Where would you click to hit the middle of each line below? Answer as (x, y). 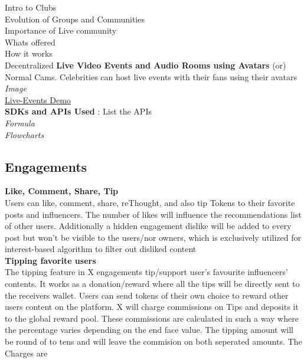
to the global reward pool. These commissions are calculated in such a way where (152, 318)
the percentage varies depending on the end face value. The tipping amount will (149, 330)
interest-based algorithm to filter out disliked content (101, 249)
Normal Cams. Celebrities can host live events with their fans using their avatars (151, 76)
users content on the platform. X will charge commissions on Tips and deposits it (152, 307)
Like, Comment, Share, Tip (62, 191)
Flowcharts (25, 134)
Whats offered (30, 42)
